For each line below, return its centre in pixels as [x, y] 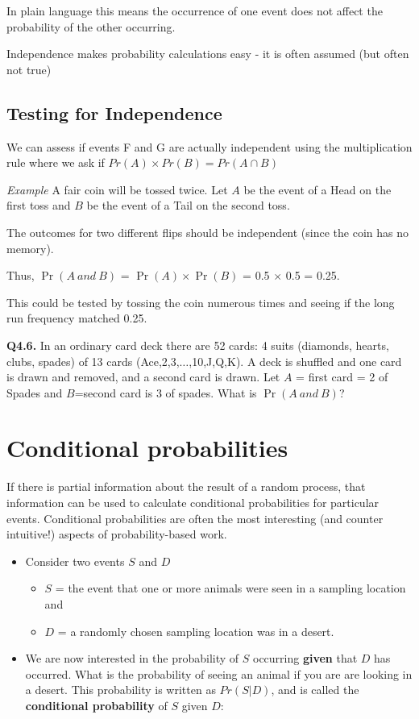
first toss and [39, 205]
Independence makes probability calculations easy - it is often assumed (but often [208, 54]
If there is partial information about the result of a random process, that [186, 486]
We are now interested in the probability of [132, 658]
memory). [30, 248]
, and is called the [315, 690]
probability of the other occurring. [91, 26]
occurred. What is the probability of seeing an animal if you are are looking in [219, 673]
